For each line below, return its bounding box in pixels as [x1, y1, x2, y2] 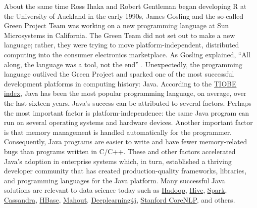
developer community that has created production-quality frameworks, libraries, [4, 166, 247, 176]
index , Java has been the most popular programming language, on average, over [4, 88, 247, 98]
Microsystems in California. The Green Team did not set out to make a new [4, 30, 235, 40]
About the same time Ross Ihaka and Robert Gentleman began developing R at [4, 1, 247, 11]
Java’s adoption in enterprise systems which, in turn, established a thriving [4, 156, 232, 166]
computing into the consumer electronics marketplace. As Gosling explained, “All [4, 49, 251, 59]
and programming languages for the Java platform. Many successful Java [4, 175, 225, 185]
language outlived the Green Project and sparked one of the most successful [4, 69, 234, 79]
